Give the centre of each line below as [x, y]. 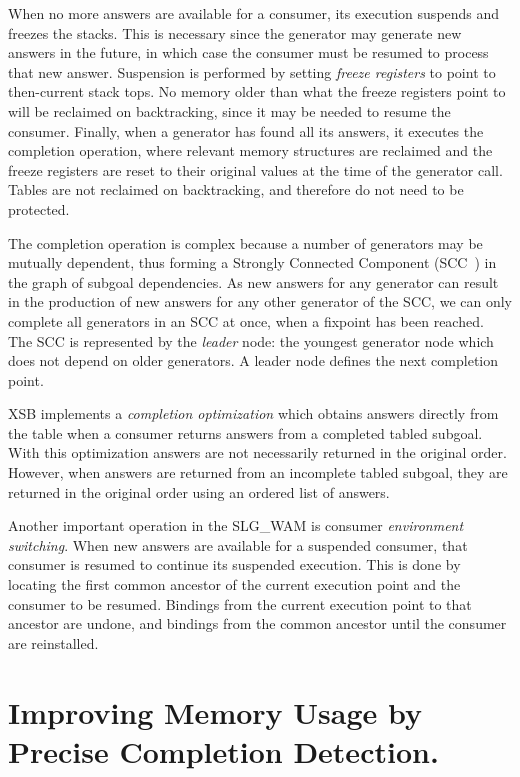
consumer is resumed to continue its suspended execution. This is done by [234, 564]
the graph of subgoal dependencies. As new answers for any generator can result [253, 281]
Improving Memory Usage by [215, 711]
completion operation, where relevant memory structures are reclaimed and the [250, 150]
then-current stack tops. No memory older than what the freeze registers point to [257, 91]
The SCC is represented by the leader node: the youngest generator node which [251, 340]
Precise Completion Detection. [223, 750]
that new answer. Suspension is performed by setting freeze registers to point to [252, 71]
